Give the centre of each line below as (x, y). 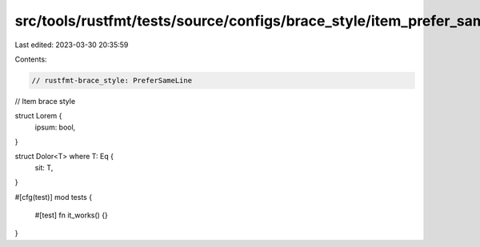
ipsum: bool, (55, 127)
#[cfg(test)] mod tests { (53, 197)
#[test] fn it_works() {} (71, 215)
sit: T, (44, 167)
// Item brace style (45, 101)
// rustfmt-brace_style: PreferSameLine (112, 80)
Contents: (31, 59)
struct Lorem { (38, 116)
